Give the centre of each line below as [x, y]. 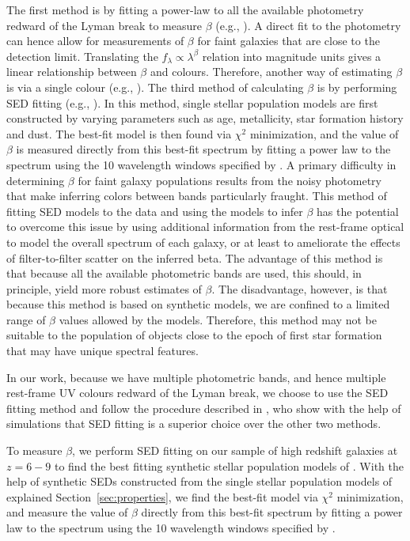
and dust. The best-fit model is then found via [119, 133]
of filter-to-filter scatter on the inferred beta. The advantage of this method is [195, 257]
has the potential [358, 211]
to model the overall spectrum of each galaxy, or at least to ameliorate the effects [203, 242]
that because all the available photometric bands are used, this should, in [184, 273]
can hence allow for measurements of [95, 41]
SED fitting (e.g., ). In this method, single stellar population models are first [192, 102]
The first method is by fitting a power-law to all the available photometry [185, 9]
